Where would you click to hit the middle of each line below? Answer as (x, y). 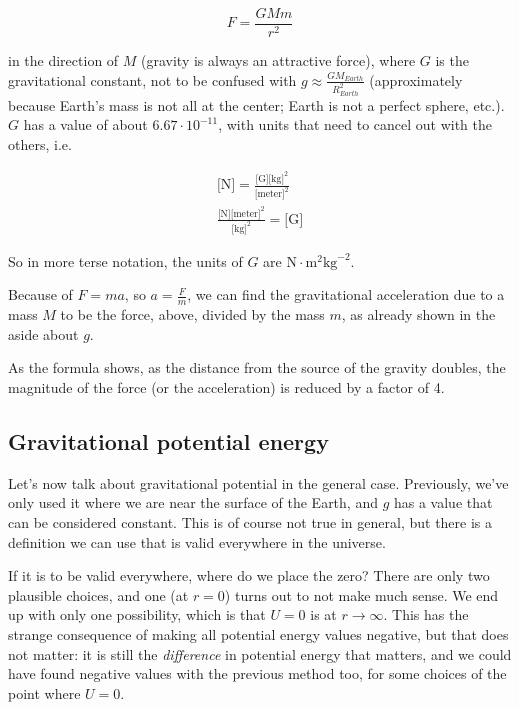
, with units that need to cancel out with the (355, 124)
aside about (43, 333)
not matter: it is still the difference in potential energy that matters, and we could (260, 653)
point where (44, 692)
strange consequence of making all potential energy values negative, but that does (258, 634)
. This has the (426, 614)
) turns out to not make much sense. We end (361, 594)
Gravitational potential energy (168, 441)
